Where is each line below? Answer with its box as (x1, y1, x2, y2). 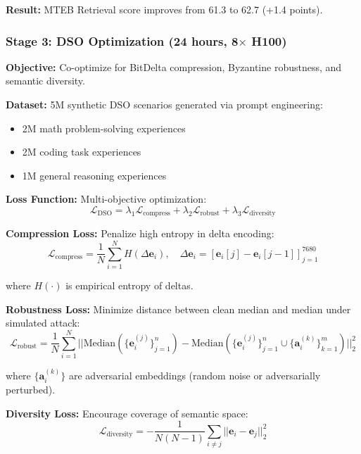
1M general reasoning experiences (22, 168, 167, 182)
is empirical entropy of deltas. (65, 278, 194, 293)
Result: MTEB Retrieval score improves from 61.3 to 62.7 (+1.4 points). (6, 2, 323, 16)
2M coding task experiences (22, 144, 141, 159)
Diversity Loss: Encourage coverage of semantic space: (6, 405, 248, 420)
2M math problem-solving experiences (22, 120, 186, 135)
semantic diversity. (6, 73, 85, 88)
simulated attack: (6, 315, 80, 330)
